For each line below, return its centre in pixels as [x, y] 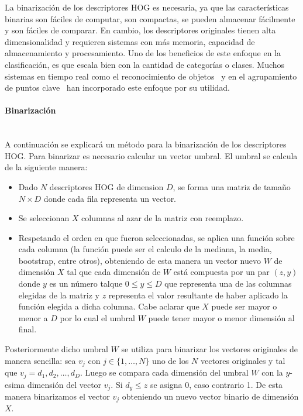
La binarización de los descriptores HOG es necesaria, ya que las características [147, 7]
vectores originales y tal [243, 360]
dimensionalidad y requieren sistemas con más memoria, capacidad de [130, 41]
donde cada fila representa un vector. [110, 198]
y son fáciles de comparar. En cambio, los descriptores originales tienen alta [140, 30]
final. [27, 329]
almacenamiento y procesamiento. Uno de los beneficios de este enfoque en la [143, 53]
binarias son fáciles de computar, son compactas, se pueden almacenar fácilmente [150, 18]
